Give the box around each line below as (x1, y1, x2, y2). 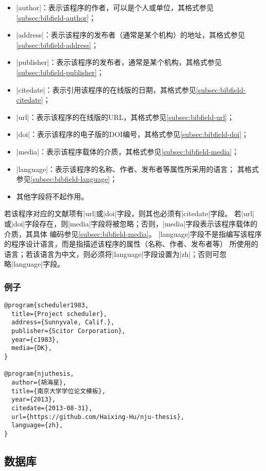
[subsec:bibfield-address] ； (16, 39, 99, 50)
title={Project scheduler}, (11, 310, 107, 318)
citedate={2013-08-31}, (11, 404, 92, 412)
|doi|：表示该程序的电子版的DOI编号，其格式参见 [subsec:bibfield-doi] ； (16, 129, 249, 139)
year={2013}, (11, 396, 56, 404)
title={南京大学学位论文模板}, (11, 387, 106, 395)
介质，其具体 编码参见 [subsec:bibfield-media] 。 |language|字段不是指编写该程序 (4, 228, 262, 239)
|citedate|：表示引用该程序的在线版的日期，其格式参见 (16, 84, 196, 95)
